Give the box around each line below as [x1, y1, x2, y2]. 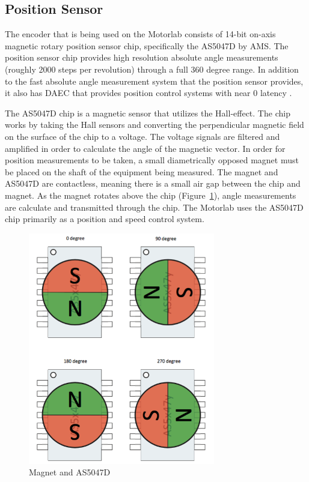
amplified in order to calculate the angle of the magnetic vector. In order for [5, 142, 286, 154]
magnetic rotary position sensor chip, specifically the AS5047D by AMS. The [5, 39, 289, 52]
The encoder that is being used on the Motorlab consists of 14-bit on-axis [5, 28, 276, 40]
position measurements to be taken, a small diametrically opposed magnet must [5, 154, 299, 166]
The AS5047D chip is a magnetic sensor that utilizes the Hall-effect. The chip [5, 106, 290, 119]
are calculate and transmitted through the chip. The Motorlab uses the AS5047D [5, 200, 304, 213]
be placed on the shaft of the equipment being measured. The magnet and [5, 165, 278, 178]
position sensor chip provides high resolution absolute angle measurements [5, 51, 278, 64]
